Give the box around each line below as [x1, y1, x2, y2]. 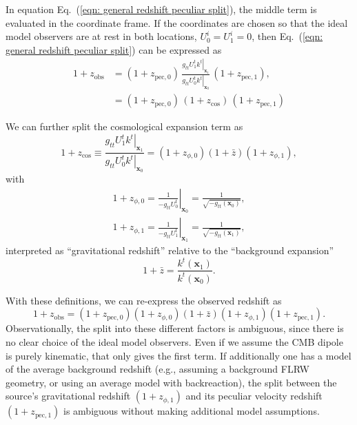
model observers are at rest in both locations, [6, 29, 197, 43]
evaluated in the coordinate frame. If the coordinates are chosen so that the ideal [6, 15, 348, 30]
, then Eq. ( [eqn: [252, 29, 323, 43]
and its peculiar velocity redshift [185, 388, 323, 403]
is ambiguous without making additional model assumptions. [63, 404, 320, 418]
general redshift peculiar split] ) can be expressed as [6, 42, 222, 56]
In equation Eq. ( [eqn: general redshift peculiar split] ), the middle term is [6, 2, 317, 16]
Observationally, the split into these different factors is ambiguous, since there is [6, 321, 344, 335]
